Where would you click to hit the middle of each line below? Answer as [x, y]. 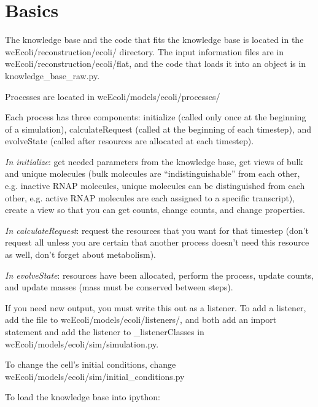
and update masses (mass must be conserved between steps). [119, 287]
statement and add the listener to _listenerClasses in [105, 331]
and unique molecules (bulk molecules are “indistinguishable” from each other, [153, 173]
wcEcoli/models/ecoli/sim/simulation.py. [82, 343]
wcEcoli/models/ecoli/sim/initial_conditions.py [95, 376]
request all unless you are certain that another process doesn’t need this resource [157, 242]
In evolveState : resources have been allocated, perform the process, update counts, [159, 275]
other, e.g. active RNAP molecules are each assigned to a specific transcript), [150, 197]
